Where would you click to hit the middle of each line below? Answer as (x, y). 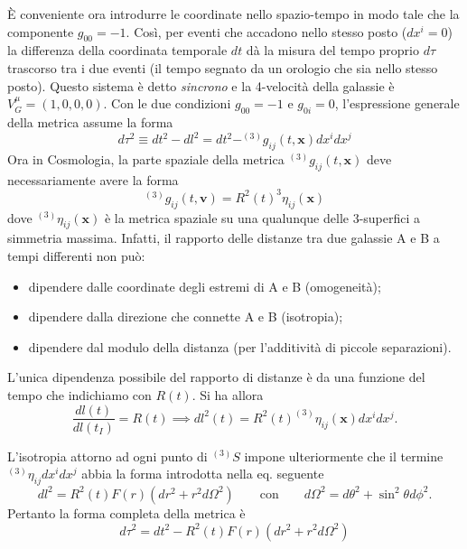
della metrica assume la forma (90, 121)
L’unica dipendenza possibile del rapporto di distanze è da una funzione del (216, 377)
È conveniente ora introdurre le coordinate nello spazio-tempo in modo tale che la (233, 14)
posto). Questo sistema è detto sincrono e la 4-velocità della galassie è (201, 85)
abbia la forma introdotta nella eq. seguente (203, 474)
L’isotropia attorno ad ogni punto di (107, 456)
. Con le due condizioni (167, 103)
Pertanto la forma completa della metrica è (126, 512)
